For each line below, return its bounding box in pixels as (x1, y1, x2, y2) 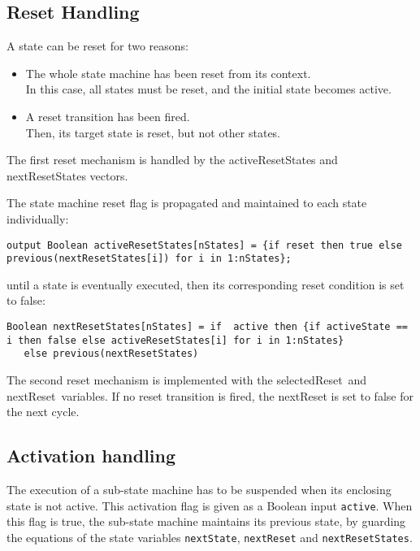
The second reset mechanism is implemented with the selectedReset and (6, 371, 367, 388)
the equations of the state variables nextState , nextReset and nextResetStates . (6, 528, 413, 545)
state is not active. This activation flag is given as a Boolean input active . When (6, 497, 413, 514)
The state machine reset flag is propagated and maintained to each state (6, 194, 367, 211)
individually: (6, 210, 69, 227)
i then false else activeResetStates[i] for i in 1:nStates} (6, 334, 344, 346)
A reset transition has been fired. (25, 107, 190, 124)
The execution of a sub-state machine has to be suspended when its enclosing (6, 481, 392, 497)
